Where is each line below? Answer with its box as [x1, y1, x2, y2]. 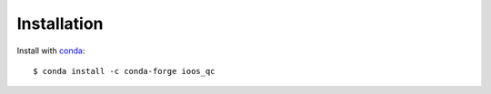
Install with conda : [16, 45, 85, 56]
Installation [16, 14, 104, 33]
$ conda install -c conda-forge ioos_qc [33, 66, 215, 76]
